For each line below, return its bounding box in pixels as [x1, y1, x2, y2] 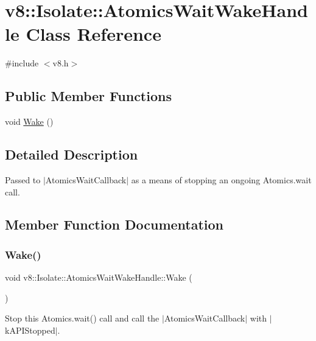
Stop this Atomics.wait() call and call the [5, 312, 160, 325]
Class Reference [26, 21, 161, 46]
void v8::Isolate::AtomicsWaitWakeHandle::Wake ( [5, 271, 192, 284]
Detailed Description [5, 145, 138, 164]
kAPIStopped [5, 323, 55, 336]
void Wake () [5, 115, 54, 128]
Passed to [5, 173, 41, 186]
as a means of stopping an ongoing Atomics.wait [131, 173, 312, 186]
